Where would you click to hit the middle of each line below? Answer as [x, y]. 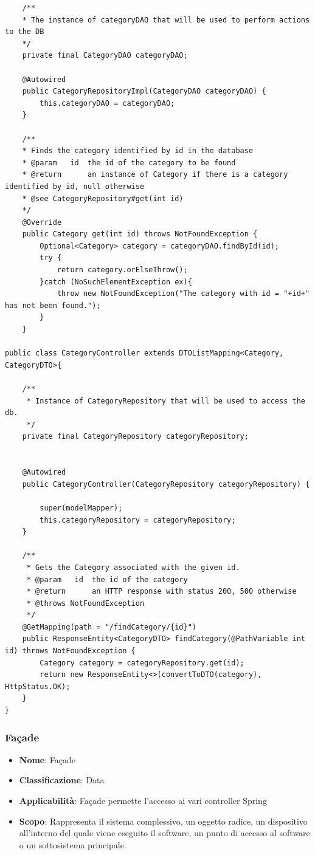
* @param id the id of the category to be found [129, 163]
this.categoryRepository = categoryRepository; [138, 520]
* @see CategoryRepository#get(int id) [103, 198]
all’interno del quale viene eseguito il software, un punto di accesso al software [164, 833]
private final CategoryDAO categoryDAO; [105, 56]
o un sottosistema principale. [73, 844]
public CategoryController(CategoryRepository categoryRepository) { [166, 484]
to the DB [25, 32]
